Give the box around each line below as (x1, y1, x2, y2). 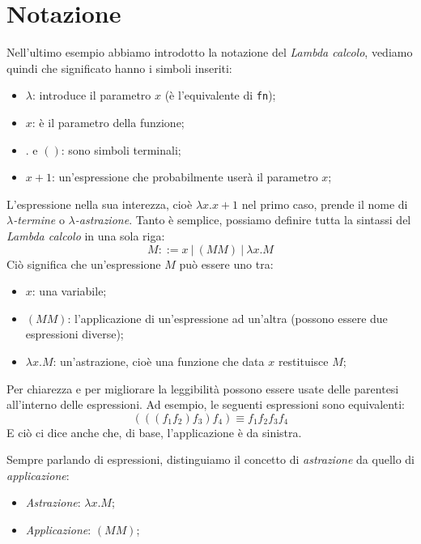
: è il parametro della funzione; (32, 113, 185, 130)
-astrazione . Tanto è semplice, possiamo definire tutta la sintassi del (74, 211, 411, 228)
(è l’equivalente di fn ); (164, 87, 276, 104)
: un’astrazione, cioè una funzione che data (53, 352, 265, 369)
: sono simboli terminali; (61, 141, 181, 158)
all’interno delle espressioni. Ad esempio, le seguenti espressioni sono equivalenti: (6, 396, 405, 413)
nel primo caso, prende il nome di (241, 195, 408, 212)
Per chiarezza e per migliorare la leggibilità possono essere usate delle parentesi (6, 380, 399, 397)
